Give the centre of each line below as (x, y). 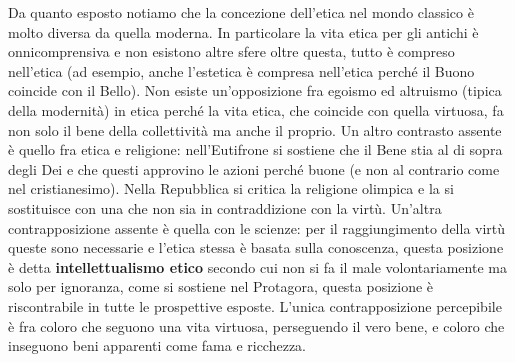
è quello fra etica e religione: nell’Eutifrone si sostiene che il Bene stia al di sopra (255, 149)
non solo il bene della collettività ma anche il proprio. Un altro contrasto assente (255, 129)
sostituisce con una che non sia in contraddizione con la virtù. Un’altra (225, 207)
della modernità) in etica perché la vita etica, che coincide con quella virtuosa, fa (256, 109)
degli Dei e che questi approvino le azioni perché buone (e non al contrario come (254, 168)
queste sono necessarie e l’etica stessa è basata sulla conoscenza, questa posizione (256, 247)
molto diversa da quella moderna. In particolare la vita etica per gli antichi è (243, 31)
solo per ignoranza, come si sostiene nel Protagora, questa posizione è (221, 286)
